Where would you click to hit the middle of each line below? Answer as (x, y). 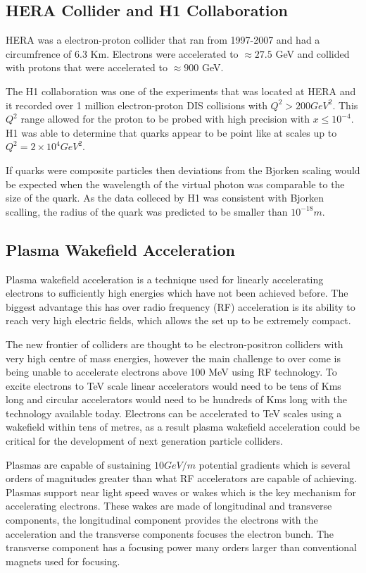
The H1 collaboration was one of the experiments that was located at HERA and (181, 91)
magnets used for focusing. (63, 561)
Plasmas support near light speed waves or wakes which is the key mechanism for (181, 492)
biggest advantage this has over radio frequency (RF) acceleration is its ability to (181, 306)
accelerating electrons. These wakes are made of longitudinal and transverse (169, 506)
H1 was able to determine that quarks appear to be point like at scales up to (171, 132)
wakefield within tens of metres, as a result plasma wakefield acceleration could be (183, 427)
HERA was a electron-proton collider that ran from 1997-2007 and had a (163, 40)
